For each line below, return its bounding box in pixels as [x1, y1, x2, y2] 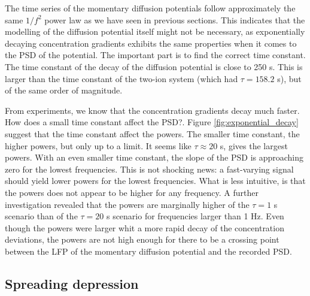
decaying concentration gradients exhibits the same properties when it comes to [5, 37, 297, 49]
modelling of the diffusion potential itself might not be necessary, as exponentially [5, 25, 305, 38]
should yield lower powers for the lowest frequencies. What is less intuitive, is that [5, 174, 306, 187]
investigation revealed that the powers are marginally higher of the [5, 198, 250, 210]
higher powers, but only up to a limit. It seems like [5, 139, 192, 152]
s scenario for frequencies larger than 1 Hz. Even [106, 210, 284, 222]
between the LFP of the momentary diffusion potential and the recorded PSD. [5, 244, 292, 257]
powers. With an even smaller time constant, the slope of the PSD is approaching [5, 151, 304, 164]
